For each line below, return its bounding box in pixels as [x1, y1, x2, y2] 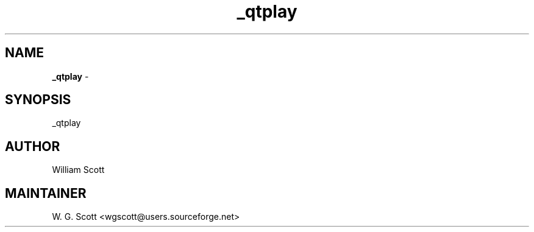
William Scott [52, 164, 105, 175]
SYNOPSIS [5, 92, 71, 108]
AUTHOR [5, 138, 60, 154]
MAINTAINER [5, 185, 87, 201]
